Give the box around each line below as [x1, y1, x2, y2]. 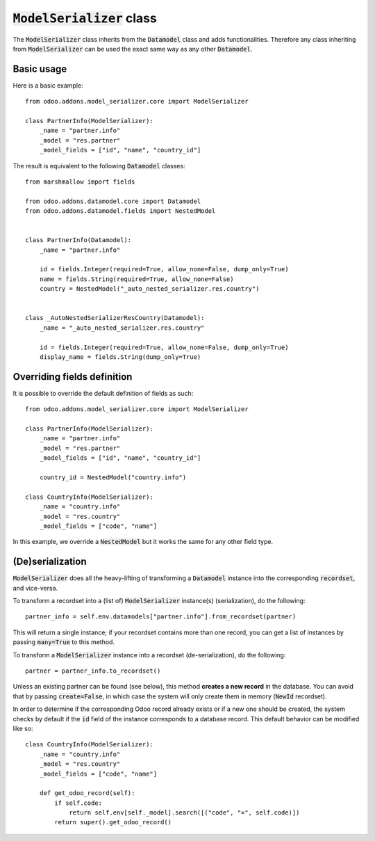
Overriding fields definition [12, 371, 133, 383]
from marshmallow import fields [25, 177, 135, 186]
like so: [12, 724, 34, 732]
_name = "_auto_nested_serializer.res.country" [39, 323, 205, 332]
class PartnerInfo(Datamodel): [25, 237, 132, 244]
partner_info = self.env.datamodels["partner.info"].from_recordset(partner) [25, 613, 297, 620]
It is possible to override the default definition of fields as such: [12, 389, 194, 397]
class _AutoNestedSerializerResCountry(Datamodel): [25, 314, 205, 322]
